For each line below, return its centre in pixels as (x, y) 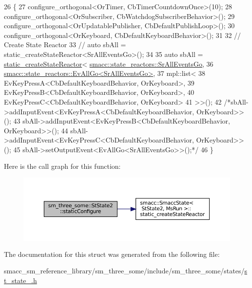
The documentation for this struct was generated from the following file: (112, 254)
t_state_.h (20, 280)
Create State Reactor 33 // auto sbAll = (65, 45)
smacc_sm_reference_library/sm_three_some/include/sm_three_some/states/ (124, 270)
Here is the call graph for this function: (62, 166)
